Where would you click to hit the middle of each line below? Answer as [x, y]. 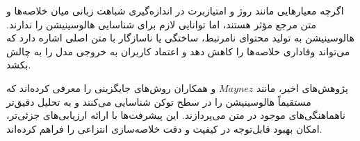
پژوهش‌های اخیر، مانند [302, 87]
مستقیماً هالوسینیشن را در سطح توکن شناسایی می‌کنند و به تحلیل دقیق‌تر [159, 101]
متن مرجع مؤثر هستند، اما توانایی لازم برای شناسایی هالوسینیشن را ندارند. [161, 24]
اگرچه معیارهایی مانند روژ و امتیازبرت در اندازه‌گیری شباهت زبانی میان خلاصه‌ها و [175, 10]
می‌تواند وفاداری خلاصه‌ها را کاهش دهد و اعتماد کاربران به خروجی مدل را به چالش [178, 51]
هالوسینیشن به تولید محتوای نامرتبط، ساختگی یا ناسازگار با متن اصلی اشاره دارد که [180, 38]
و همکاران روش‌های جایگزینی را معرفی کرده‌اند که [111, 87]
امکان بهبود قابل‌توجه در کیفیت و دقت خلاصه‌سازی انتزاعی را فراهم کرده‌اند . [164, 128]
